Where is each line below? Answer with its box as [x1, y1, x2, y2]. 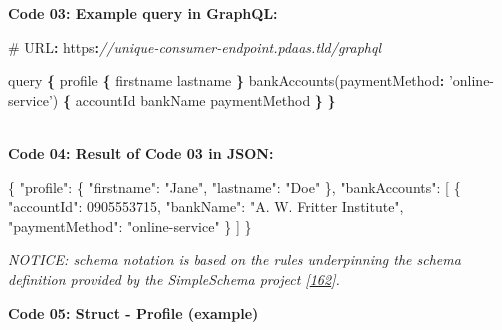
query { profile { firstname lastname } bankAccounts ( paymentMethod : [8, 70, 445, 91]
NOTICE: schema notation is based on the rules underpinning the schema [8, 249, 461, 270]
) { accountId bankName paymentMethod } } [52, 89, 336, 110]
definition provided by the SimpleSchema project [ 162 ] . [8, 268, 340, 289]
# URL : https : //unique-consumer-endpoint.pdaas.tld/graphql [8, 36, 382, 57]
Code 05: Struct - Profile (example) [8, 302, 259, 323]
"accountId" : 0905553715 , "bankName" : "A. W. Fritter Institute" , [8, 196, 404, 217]
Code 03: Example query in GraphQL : [8, 3, 278, 23]
